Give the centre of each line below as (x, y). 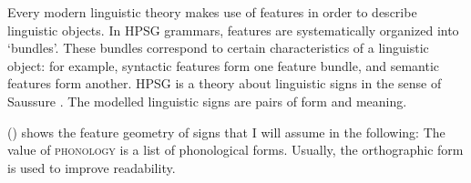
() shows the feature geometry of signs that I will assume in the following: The (226, 132)
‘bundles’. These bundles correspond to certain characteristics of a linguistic (218, 48)
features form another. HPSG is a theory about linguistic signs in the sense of (225, 83)
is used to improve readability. (92, 167)
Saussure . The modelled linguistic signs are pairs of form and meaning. (207, 101)
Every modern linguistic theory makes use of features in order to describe (212, 12)
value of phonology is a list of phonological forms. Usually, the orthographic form (235, 150)
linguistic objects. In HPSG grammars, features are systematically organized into (233, 30)
